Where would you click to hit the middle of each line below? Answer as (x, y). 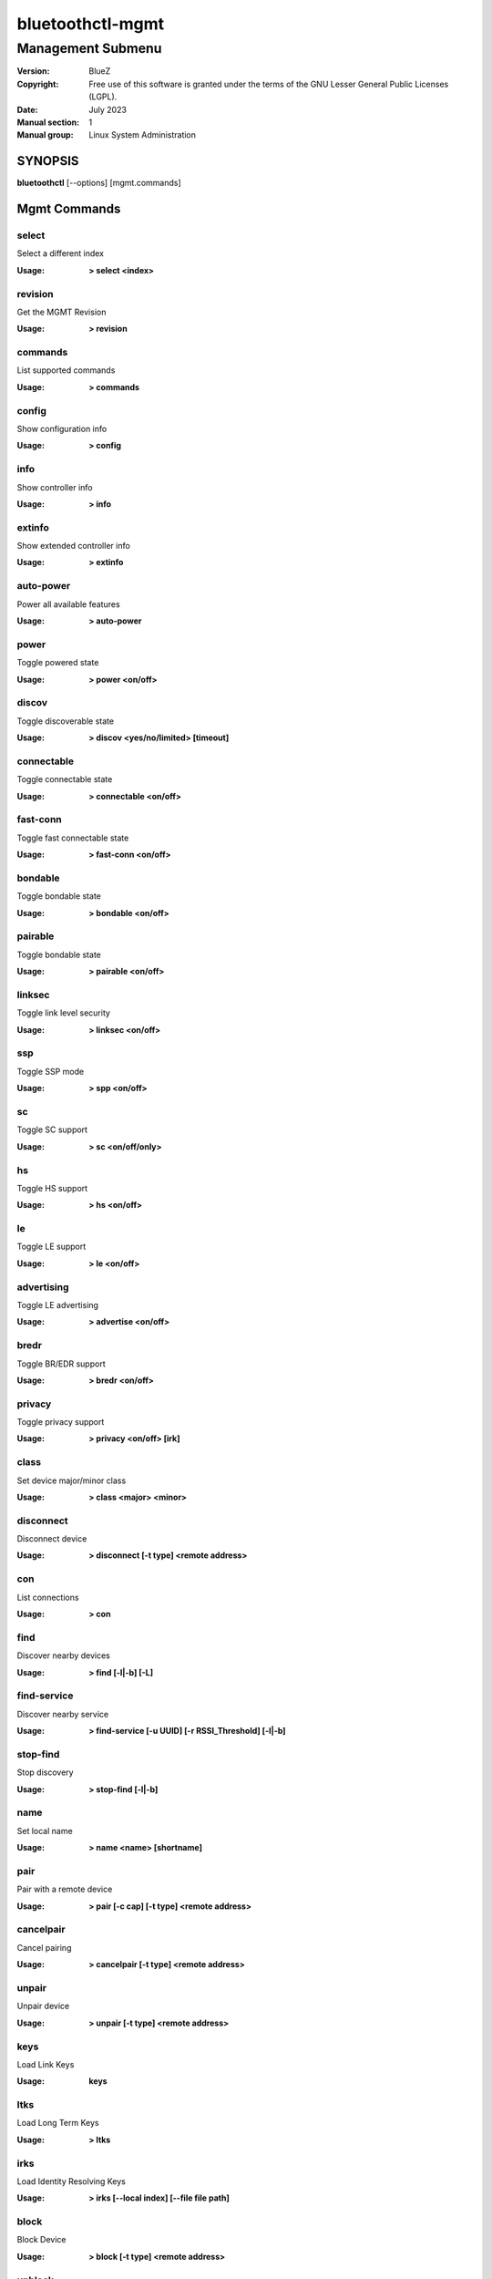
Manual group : (45, 135)
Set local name (45, 1830)
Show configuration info (62, 429)
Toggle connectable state (65, 779)
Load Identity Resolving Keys (72, 2181)
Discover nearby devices (64, 1655)
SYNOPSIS (48, 161)
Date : (27, 109)
